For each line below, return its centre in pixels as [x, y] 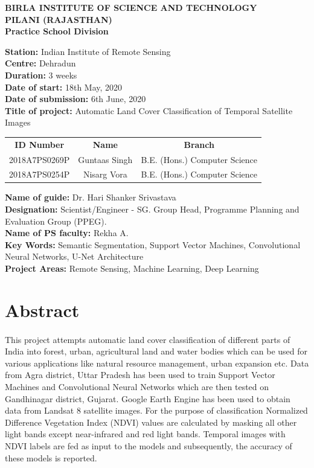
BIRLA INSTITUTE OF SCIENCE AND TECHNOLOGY [131, 7]
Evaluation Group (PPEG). [56, 221]
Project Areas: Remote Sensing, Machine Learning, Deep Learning [132, 268]
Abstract [42, 309]
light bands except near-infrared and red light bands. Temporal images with [145, 434]
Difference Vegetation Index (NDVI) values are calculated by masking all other [151, 422]
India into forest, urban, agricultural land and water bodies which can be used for [156, 351]
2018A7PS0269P [40, 159]
